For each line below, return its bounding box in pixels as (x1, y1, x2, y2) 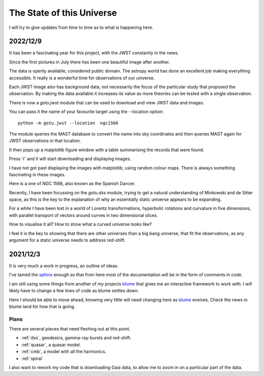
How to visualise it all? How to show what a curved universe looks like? (9, 221, 152, 227)
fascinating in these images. (9, 171, 66, 177)
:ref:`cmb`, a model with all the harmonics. (21, 349, 107, 354)
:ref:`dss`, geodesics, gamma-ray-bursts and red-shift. (21, 335, 132, 341)
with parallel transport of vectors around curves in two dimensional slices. (9, 212, 158, 218)
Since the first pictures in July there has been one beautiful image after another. (9, 59, 170, 65)
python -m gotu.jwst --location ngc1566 (18, 120, 118, 126)
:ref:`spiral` (21, 355, 44, 361)
